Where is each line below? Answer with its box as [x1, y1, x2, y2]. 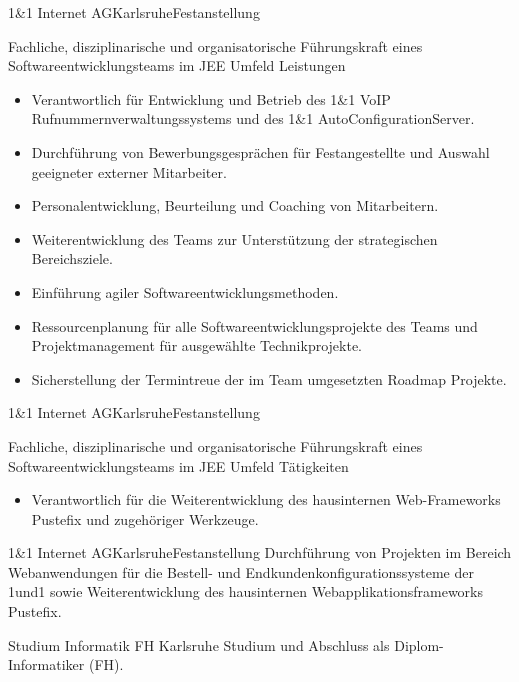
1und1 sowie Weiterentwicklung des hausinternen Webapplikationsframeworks [8, 581, 484, 602]
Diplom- [394, 634, 444, 655]
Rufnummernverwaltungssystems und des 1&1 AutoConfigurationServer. [31, 108, 475, 129]
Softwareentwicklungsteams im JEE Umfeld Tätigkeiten [8, 455, 349, 476]
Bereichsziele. [31, 248, 113, 269]
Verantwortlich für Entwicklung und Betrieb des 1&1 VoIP [31, 88, 391, 109]
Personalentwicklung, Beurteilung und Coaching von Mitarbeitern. [31, 195, 439, 216]
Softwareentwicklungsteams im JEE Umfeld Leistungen [8, 55, 346, 76]
